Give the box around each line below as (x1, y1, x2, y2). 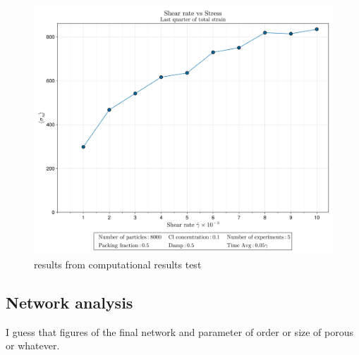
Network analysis (6, 291, 133, 313)
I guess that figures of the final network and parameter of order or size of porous (6, 324, 354, 339)
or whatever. (6, 338, 60, 353)
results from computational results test (34, 256, 202, 271)
